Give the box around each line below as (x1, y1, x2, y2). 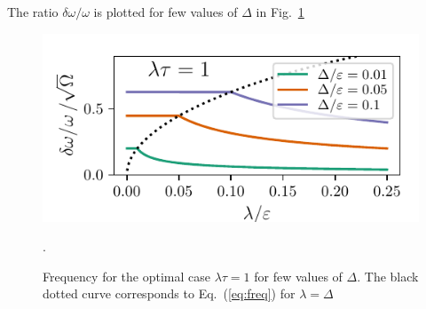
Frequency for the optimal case (43, 266, 210, 285)
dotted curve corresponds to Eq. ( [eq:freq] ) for (43, 284, 296, 303)
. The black (357, 266, 419, 285)
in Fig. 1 (256, 3, 304, 20)
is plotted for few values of (93, 3, 238, 20)
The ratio (7, 3, 59, 20)
